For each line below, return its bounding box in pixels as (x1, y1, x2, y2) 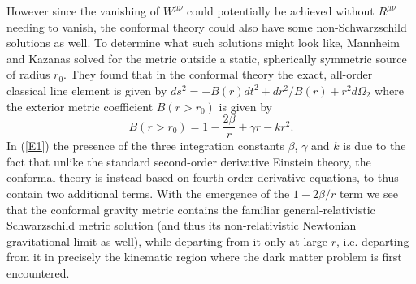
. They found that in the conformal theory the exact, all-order (63, 66, 373, 83)
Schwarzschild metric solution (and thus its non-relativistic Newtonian (6, 217, 357, 234)
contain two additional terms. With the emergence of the (6, 185, 290, 201)
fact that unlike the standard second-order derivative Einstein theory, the (6, 153, 371, 170)
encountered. (6, 264, 70, 281)
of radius (6, 66, 50, 83)
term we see (339, 185, 398, 201)
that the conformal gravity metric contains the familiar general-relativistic (6, 200, 375, 217)
